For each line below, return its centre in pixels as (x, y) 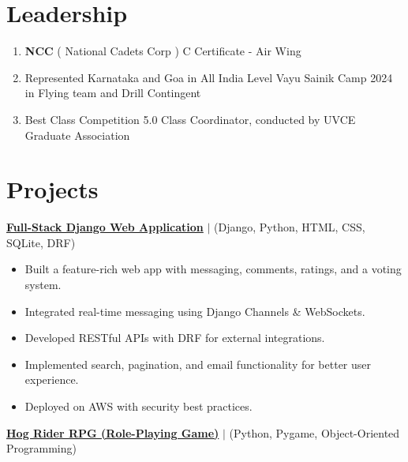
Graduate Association (77, 135)
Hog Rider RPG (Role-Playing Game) (113, 432)
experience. (52, 379)
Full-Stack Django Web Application (105, 227)
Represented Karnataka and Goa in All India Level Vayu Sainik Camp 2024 (209, 77)
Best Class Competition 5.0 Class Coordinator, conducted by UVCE (190, 119)
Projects (52, 189)
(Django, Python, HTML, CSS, (290, 227)
